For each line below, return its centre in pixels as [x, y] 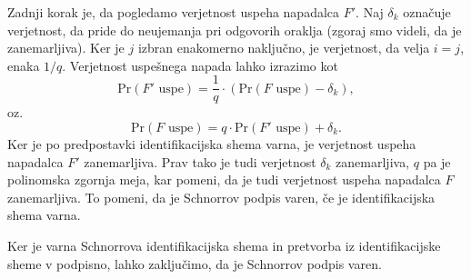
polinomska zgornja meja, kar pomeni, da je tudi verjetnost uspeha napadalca [224, 179]
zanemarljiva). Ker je [66, 48]
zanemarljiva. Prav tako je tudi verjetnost [200, 161]
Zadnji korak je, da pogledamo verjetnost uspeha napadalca [174, 12]
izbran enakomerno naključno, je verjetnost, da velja [284, 48]
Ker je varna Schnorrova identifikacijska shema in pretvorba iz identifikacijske [224, 245]
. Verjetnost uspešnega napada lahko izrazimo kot [200, 65]
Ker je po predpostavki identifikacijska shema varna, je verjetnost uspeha [212, 144]
